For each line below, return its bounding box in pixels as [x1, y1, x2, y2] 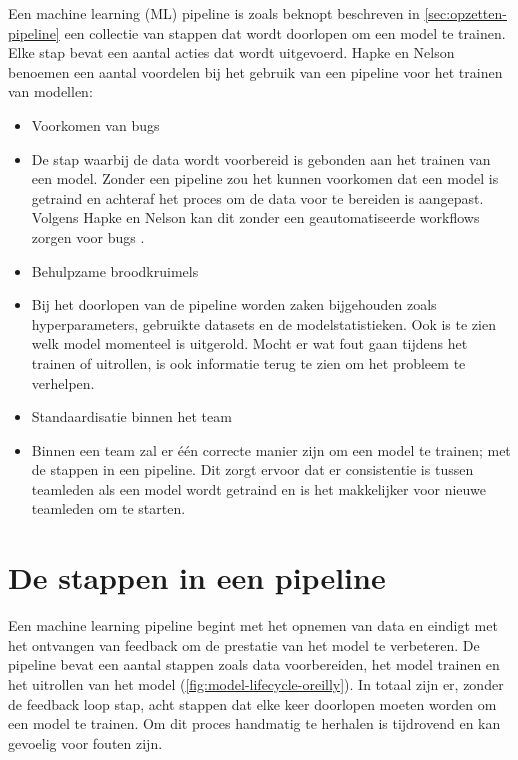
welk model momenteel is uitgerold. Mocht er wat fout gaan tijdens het [31, 333, 468, 354]
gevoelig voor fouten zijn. [8, 732, 163, 753]
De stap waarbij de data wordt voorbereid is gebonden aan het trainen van [31, 148, 491, 169]
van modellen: [8, 81, 93, 102]
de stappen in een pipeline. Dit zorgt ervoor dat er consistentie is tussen [31, 459, 474, 480]
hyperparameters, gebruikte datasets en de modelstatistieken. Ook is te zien [31, 313, 496, 334]
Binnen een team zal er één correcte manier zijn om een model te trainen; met [31, 439, 511, 460]
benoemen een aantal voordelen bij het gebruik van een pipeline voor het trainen [8, 61, 503, 82]
